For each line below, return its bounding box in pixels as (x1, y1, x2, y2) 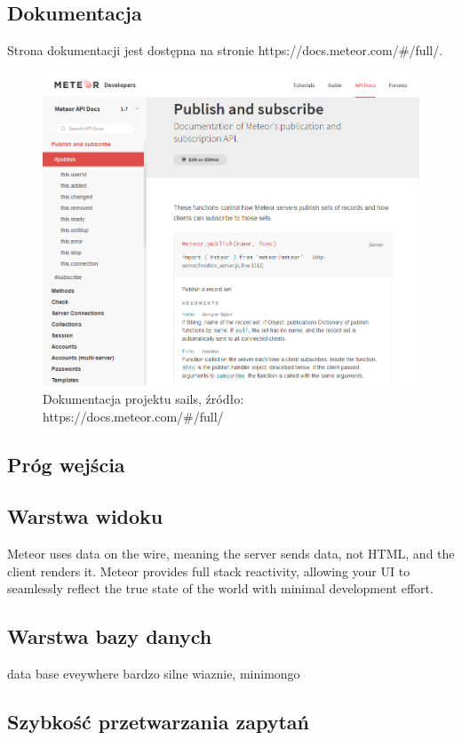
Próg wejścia (7, 450, 125, 478)
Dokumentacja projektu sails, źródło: (43, 389, 244, 407)
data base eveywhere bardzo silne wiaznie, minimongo (7, 664, 300, 683)
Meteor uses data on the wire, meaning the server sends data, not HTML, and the (7, 544, 455, 563)
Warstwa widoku (7, 503, 163, 530)
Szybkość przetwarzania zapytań (7, 708, 310, 736)
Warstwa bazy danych (7, 623, 212, 650)
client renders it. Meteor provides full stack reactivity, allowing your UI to (7, 561, 410, 580)
